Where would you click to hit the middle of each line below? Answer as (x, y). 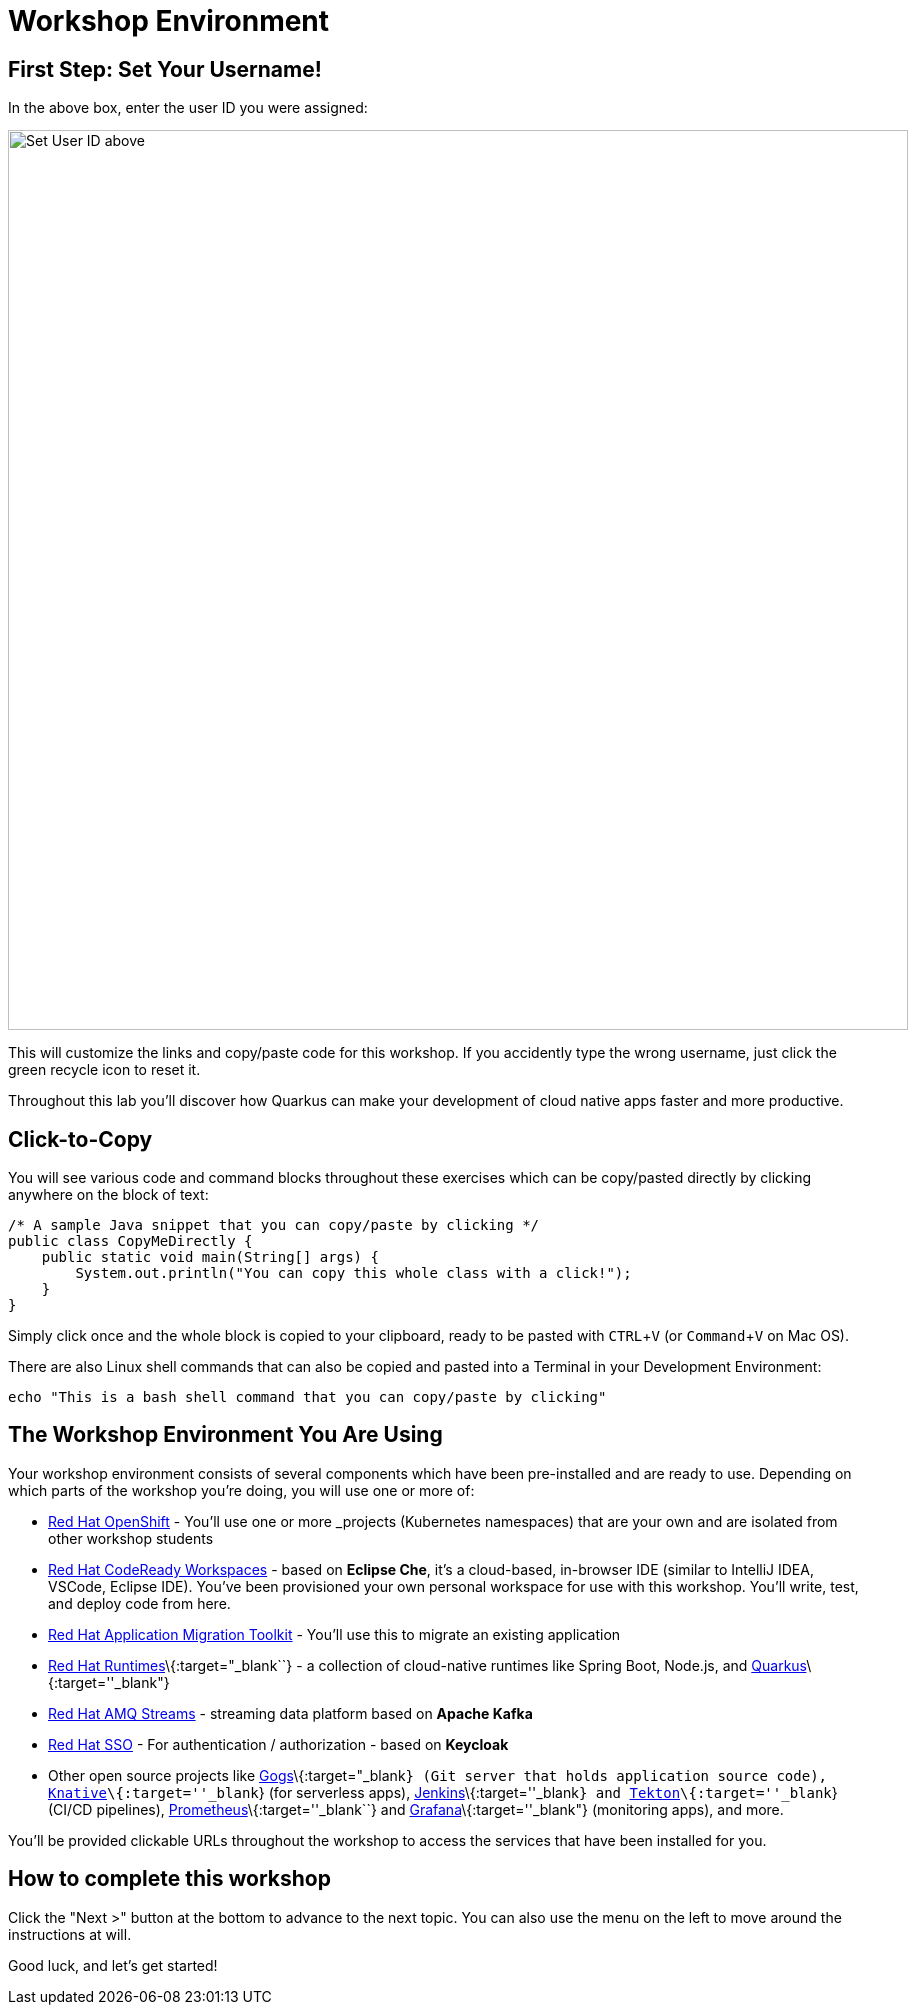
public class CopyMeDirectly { (130, 1241)
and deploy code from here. (139, 1603)
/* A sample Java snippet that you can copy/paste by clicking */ (274, 1225)
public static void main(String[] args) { (210, 1257)
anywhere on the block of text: (108, 1195)
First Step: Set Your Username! (165, 69)
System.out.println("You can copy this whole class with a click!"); (353, 1273)
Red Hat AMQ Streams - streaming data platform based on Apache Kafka (290, 1713)
